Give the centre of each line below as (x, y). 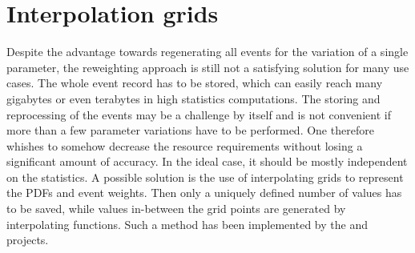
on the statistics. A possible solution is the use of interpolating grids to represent (205, 177)
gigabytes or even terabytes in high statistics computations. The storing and (193, 98)
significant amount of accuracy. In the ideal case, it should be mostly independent (207, 161)
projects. (28, 240)
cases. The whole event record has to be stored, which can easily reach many (195, 83)
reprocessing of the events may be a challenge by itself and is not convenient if (199, 114)
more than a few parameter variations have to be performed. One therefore (190, 130)
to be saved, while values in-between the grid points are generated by (176, 209)
